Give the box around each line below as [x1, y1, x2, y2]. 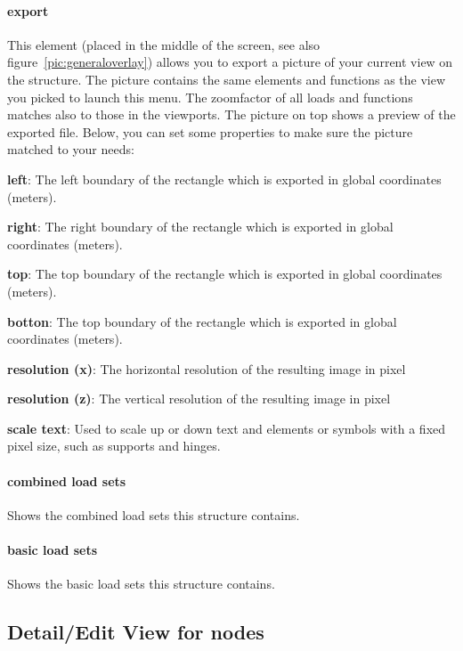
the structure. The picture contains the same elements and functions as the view [7, 69, 446, 88]
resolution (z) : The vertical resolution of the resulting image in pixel [7, 389, 391, 408]
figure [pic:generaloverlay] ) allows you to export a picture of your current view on [7, 53, 453, 71]
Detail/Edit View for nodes [7, 618, 264, 646]
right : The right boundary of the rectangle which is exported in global [7, 217, 394, 236]
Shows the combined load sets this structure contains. [7, 505, 300, 524]
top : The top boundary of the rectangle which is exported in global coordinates [7, 264, 443, 283]
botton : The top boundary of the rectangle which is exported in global [7, 312, 397, 330]
